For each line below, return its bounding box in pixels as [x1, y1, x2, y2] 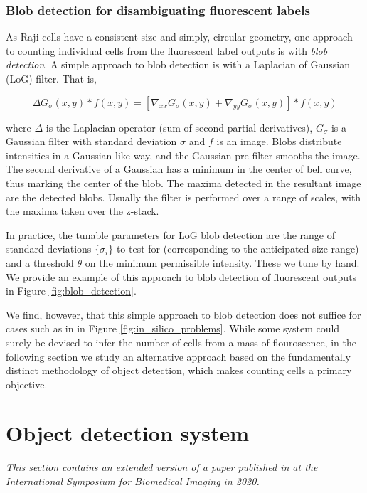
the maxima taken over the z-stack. [6, 203, 159, 218]
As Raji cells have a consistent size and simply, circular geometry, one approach [6, 29, 353, 44]
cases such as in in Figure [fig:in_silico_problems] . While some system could [6, 321, 340, 336]
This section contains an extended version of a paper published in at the [6, 460, 318, 475]
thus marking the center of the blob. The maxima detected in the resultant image [6, 175, 361, 190]
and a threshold [6, 255, 74, 270]
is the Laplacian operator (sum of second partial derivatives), [46, 120, 313, 134]
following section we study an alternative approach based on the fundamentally [6, 349, 351, 364]
